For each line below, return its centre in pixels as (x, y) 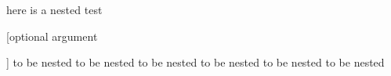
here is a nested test (54, 9)
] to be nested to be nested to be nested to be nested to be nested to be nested (195, 62)
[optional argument (52, 36)
